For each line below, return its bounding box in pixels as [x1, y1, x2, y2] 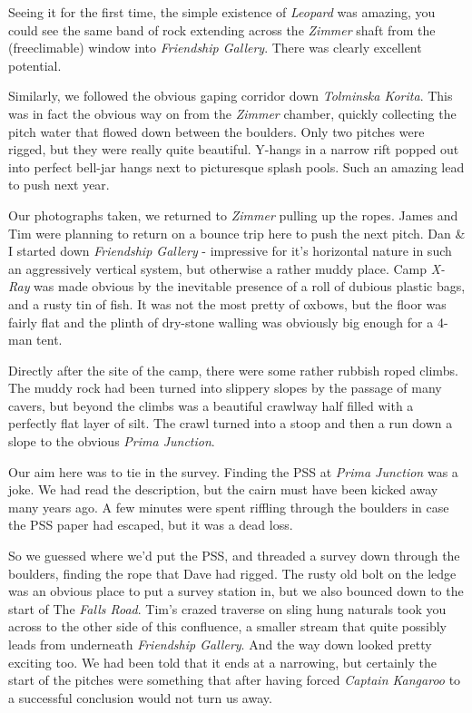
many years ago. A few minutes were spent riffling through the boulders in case [8, 497, 449, 516]
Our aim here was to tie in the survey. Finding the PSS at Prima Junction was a [8, 462, 458, 481]
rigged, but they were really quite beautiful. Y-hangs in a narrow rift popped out [8, 140, 459, 159]
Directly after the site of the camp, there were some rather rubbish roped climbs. [8, 360, 458, 379]
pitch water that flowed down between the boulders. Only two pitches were [8, 122, 425, 141]
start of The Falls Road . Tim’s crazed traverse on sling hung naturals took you [8, 599, 447, 618]
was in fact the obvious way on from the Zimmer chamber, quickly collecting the [8, 103, 457, 122]
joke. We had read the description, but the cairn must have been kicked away [8, 480, 438, 499]
